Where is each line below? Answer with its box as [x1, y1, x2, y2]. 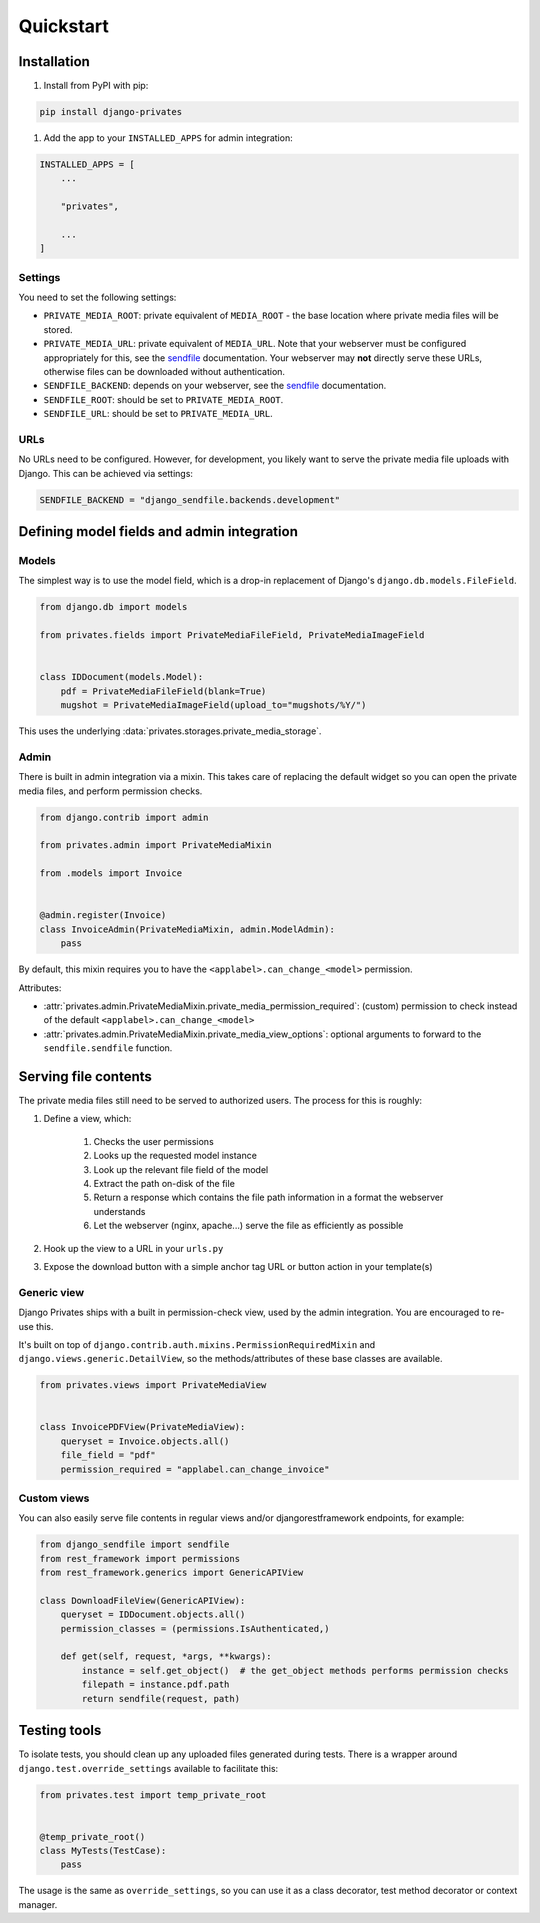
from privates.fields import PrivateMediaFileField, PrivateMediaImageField [39, 630, 425, 641]
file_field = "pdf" [60, 1450, 157, 1461]
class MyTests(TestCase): [39, 1845, 167, 1857]
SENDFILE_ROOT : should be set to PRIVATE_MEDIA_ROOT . [43, 393, 284, 405]
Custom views [18, 1491, 90, 1505]
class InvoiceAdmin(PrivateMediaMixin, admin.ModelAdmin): [39, 923, 335, 935]
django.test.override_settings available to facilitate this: [18, 1762, 279, 1774]
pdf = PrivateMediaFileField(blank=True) [60, 685, 267, 697]
